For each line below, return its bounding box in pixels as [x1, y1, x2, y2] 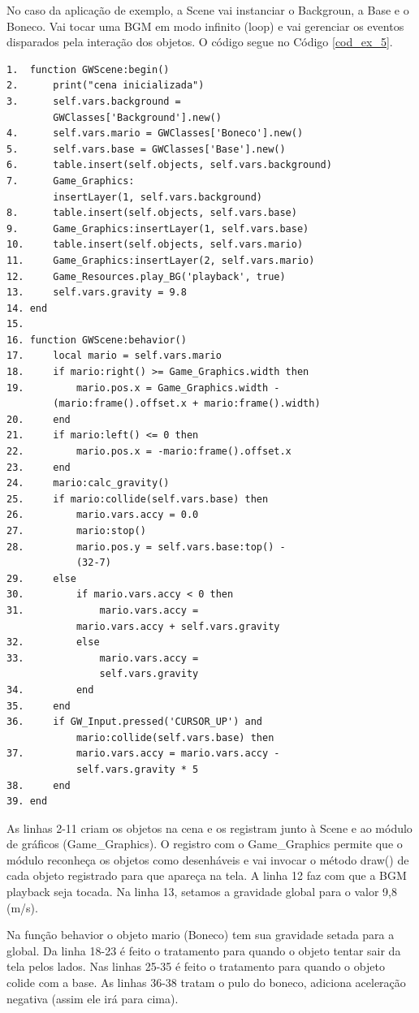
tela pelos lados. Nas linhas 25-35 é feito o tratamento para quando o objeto [6, 958, 385, 975]
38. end [6, 779, 71, 791]
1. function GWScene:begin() [6, 63, 170, 75]
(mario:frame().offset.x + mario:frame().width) [53, 398, 321, 410]
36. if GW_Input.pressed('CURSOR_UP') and [6, 716, 262, 728]
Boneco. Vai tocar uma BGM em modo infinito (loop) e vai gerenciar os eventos [6, 17, 404, 34]
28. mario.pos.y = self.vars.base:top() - [6, 541, 286, 553]
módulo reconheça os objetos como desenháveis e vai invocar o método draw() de [6, 851, 409, 868]
